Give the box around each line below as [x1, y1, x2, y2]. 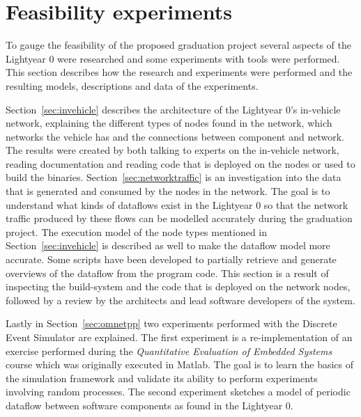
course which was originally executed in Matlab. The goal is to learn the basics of [6, 357, 354, 372]
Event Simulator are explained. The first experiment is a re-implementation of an [6, 330, 353, 344]
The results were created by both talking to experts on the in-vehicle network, [6, 143, 339, 157]
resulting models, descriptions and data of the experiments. [6, 78, 259, 93]
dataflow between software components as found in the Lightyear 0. [6, 398, 293, 412]
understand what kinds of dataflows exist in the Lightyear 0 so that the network [6, 197, 348, 212]
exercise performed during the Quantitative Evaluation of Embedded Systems [6, 343, 332, 358]
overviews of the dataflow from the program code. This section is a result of [6, 265, 329, 280]
